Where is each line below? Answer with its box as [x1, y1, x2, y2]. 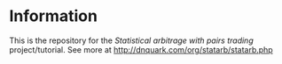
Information [9, 6, 98, 26]
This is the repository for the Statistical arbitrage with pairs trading [9, 35, 255, 46]
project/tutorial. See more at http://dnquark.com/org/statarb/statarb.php [9, 44, 273, 54]
